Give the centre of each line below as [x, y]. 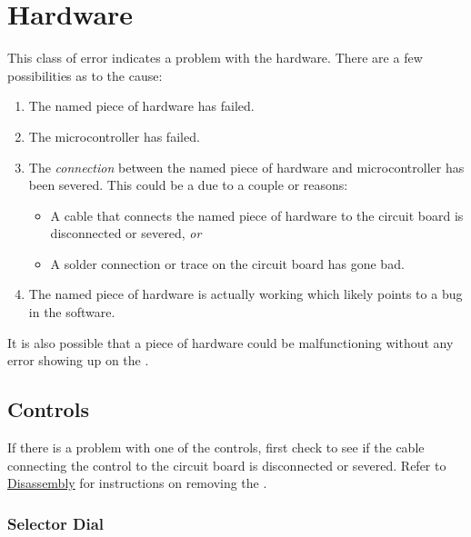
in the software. [72, 312]
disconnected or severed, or [126, 233]
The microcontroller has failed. [114, 136]
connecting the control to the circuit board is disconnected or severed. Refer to [227, 465]
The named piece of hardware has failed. [141, 106]
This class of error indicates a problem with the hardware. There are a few [215, 58]
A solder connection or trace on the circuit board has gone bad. [227, 263]
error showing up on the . [78, 360]
